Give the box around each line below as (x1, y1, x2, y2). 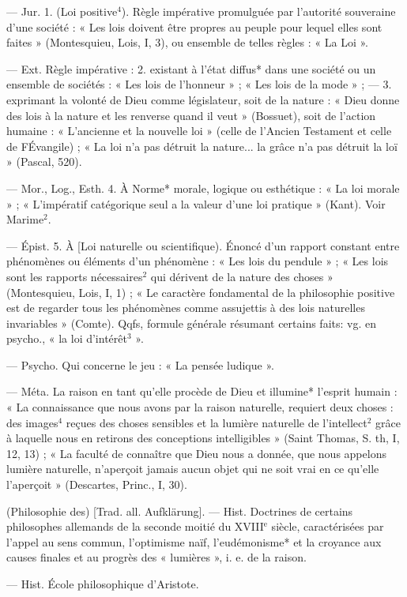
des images (6, 414, 58, 430)
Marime (6, 211, 44, 227)
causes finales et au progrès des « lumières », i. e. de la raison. (6, 549, 307, 565)
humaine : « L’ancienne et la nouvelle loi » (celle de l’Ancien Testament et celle (6, 122, 392, 139)
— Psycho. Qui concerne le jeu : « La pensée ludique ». (6, 356, 274, 373)
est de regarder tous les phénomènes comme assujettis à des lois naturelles (6, 299, 365, 316)
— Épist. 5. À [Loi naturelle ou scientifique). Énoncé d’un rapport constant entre (6, 237, 400, 253)
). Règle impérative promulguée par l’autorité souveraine (121, 3, 396, 19)
